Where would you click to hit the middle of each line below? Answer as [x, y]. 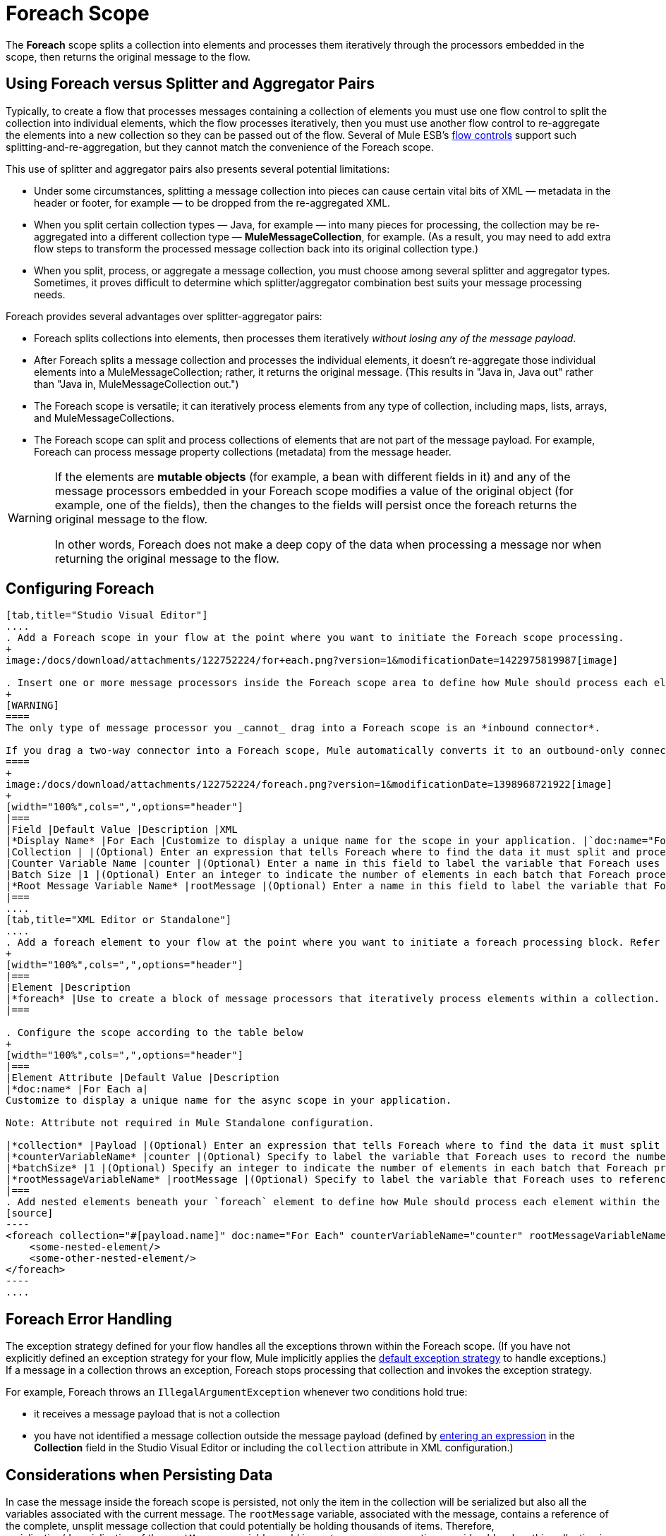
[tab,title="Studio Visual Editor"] [107, 615]
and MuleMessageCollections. [104, 417]
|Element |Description [68, 988]
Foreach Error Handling [89, 1319]
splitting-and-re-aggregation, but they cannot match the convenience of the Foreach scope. [220, 147]
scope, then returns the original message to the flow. [128, 56]
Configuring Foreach [80, 589]
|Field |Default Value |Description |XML [122, 830]
